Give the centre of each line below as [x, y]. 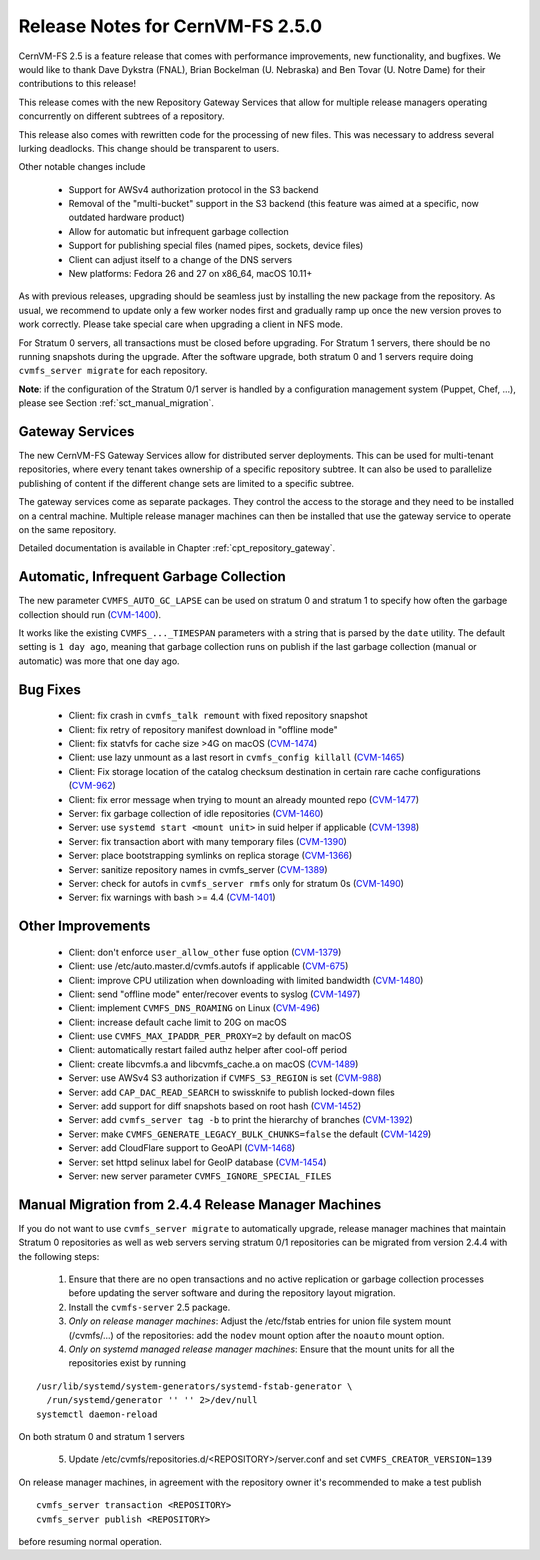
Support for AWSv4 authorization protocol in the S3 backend [193, 189]
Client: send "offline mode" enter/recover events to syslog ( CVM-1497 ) [214, 994]
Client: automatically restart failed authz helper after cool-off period [208, 1050]
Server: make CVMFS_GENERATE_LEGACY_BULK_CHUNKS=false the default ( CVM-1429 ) [250, 1134]
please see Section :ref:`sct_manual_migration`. [116, 403]
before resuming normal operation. [90, 1541]
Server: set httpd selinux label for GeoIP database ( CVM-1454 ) [197, 1162]
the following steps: [59, 1256]
